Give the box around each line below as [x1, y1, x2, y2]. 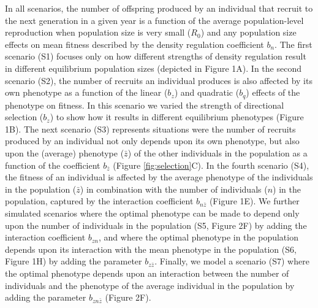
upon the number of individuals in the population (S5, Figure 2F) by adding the [5, 218, 307, 231]
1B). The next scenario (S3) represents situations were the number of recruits [5, 122, 296, 135]
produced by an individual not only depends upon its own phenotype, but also [5, 134, 300, 147]
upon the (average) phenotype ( [5, 146, 124, 159]
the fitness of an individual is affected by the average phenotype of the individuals [5, 171, 313, 183]
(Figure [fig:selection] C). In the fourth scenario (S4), [113, 158, 309, 171]
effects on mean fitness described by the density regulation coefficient [5, 37, 264, 50]
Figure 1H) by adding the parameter [5, 255, 142, 268]
